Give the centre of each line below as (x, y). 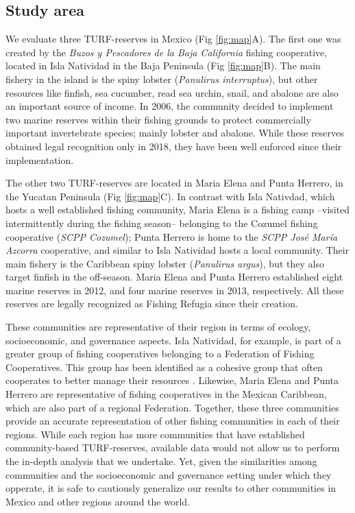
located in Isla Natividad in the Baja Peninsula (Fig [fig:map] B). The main (163, 65)
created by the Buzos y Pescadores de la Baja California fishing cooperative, (167, 52)
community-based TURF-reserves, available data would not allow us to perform (173, 448)
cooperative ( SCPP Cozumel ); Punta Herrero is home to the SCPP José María (172, 236)
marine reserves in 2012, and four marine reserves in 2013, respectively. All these (175, 290)
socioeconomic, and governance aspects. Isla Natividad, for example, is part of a (173, 340)
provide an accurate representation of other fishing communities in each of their (173, 421)
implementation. (40, 159)
